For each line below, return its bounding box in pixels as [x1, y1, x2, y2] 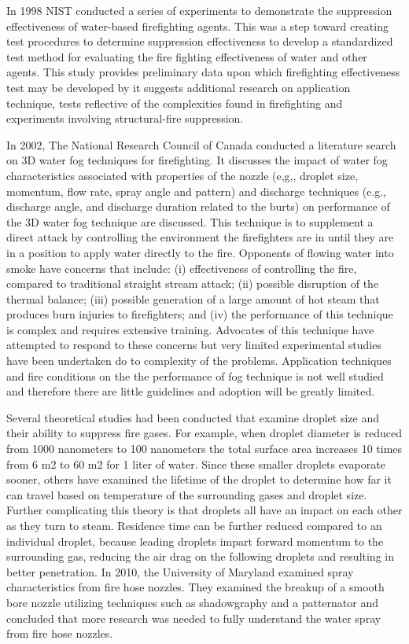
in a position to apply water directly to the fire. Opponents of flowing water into [6, 244, 394, 260]
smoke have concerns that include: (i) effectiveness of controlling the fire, [6, 259, 357, 276]
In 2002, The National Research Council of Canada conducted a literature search [6, 136, 396, 153]
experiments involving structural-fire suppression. [6, 110, 244, 127]
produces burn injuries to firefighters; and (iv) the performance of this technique [6, 306, 393, 322]
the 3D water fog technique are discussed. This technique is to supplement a [6, 213, 374, 230]
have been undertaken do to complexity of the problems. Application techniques [6, 352, 392, 369]
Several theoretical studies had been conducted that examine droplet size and [6, 409, 380, 425]
